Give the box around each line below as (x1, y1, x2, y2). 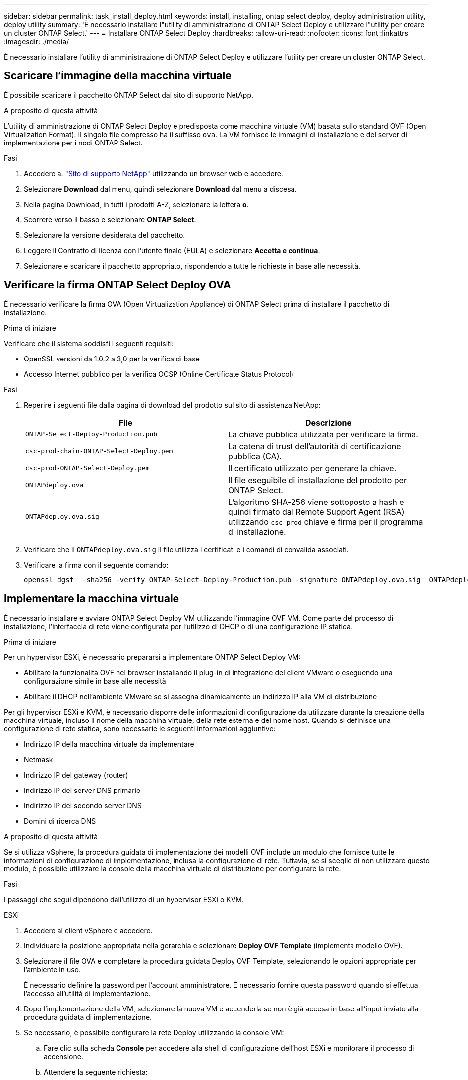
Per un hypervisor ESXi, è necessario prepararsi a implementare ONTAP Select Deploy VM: (4, 652, 301, 661)
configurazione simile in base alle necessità (24, 676, 166, 685)
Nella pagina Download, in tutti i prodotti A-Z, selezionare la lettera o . (24, 200, 249, 209)
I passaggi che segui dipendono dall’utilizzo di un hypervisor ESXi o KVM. (4, 895, 244, 904)
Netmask (24, 755, 53, 764)
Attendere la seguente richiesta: (44, 1067, 148, 1076)
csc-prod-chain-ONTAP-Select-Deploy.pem (25, 447, 173, 455)
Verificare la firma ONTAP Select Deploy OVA (4, 279, 231, 291)
